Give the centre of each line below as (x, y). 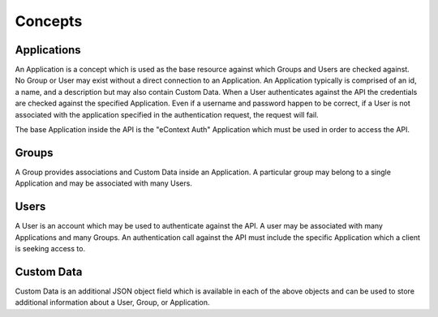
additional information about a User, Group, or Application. (112, 302)
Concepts (49, 21)
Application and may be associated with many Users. (103, 183)
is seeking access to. (50, 248)
